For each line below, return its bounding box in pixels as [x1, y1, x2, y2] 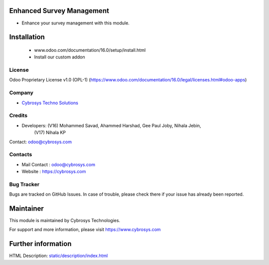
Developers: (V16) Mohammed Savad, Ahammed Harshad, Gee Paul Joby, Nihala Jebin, [21, 122, 201, 128]
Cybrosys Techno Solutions [21, 100, 78, 106]
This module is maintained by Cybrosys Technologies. [9, 218, 121, 224]
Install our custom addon [34, 54, 85, 60]
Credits [9, 112, 27, 119]
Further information [9, 240, 72, 248]
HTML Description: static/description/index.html [9, 253, 108, 259]
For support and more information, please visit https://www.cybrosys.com [9, 227, 161, 233]
